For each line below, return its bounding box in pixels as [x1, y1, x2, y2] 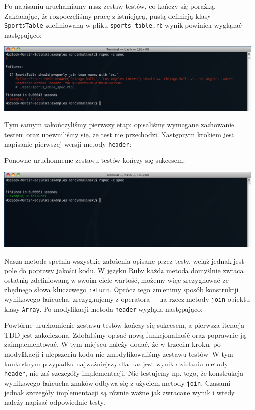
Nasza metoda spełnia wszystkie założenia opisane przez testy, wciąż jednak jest [4, 255, 244, 266]
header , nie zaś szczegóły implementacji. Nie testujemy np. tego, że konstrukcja [4, 368, 244, 378]
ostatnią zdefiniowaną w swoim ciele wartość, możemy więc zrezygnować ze [4, 274, 229, 285]
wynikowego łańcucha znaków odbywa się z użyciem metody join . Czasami [4, 377, 231, 387]
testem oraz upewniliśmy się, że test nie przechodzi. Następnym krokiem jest [4, 129, 234, 139]
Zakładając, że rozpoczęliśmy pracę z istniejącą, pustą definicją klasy [4, 10, 211, 21]
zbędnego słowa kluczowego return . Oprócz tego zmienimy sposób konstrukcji [4, 284, 239, 295]
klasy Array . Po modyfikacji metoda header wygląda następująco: [4, 303, 203, 314]
